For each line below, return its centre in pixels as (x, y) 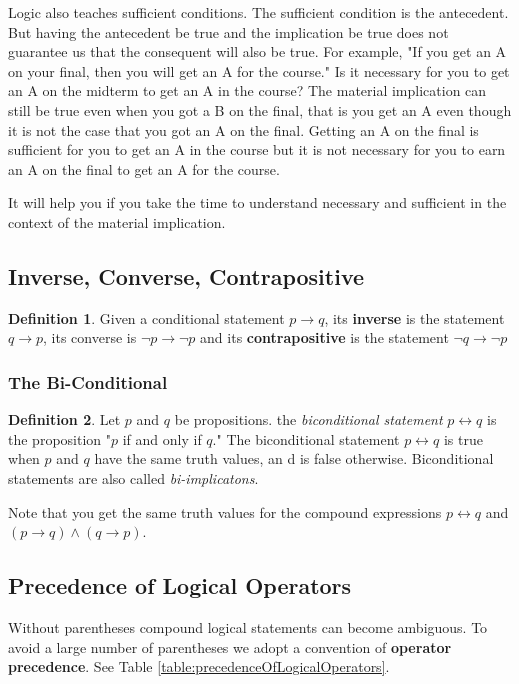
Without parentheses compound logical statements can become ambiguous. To (248, 626)
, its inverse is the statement (414, 317)
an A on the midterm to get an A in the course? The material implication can (247, 90)
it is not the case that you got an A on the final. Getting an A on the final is (243, 129)
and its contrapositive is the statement (324, 337)
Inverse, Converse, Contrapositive (186, 275)
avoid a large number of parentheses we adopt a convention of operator (230, 646)
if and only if (162, 438)
